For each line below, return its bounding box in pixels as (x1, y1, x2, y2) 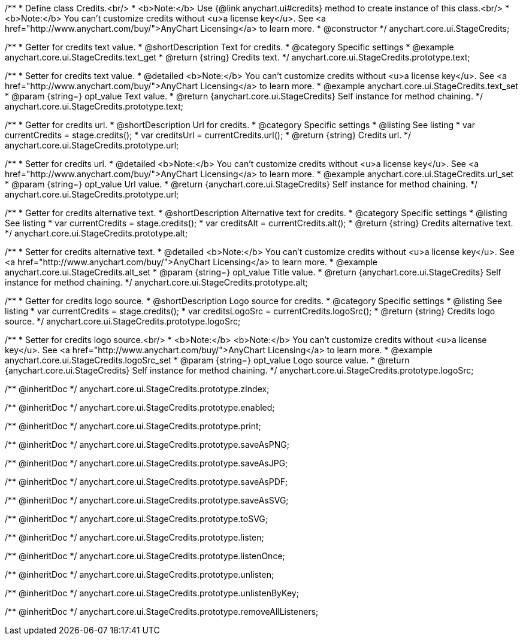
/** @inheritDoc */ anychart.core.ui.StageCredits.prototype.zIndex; (5, 384, 270, 394)
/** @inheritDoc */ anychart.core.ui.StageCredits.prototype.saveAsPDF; (5, 477, 288, 487)
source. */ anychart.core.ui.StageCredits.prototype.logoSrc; (5, 316, 241, 326)
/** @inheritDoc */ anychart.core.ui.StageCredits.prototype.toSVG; (5, 514, 268, 524)
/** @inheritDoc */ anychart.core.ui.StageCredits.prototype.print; (5, 421, 261, 431)
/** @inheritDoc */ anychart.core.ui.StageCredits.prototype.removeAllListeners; (5, 606, 319, 617)
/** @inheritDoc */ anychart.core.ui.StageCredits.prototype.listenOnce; (5, 551, 285, 561)
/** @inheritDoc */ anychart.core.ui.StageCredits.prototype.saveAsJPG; (5, 458, 288, 468)
